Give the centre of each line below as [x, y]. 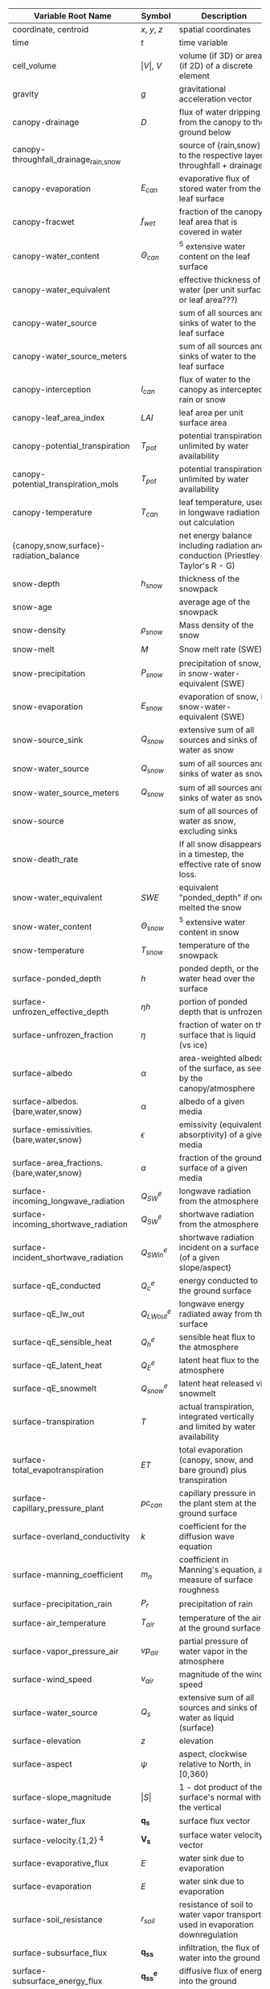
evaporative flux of [215, 178]
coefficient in [204, 1560]
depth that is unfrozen [221, 1012]
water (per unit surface [222, 290]
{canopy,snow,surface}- [59, 545]
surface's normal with [220, 1797]
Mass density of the [217, 625]
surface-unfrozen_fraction [63, 1035]
